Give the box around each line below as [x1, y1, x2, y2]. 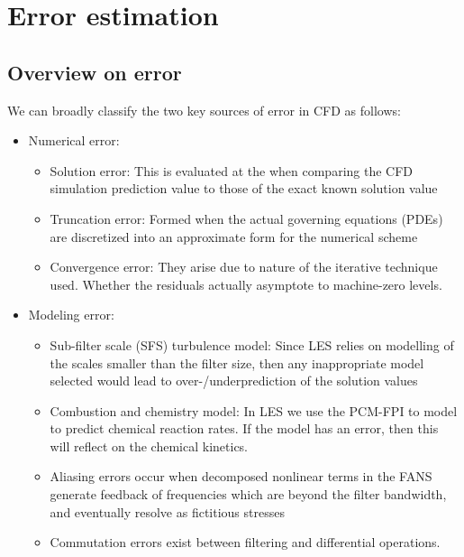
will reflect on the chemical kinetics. [50, 436, 249, 455]
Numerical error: [28, 131, 120, 150]
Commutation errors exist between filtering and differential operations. [50, 533, 441, 552]
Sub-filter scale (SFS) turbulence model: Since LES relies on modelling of [50, 335, 454, 354]
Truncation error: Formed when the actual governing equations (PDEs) [50, 209, 443, 227]
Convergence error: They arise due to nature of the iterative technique [50, 257, 438, 276]
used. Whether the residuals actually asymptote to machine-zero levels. [50, 274, 442, 293]
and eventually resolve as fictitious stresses [50, 502, 285, 521]
